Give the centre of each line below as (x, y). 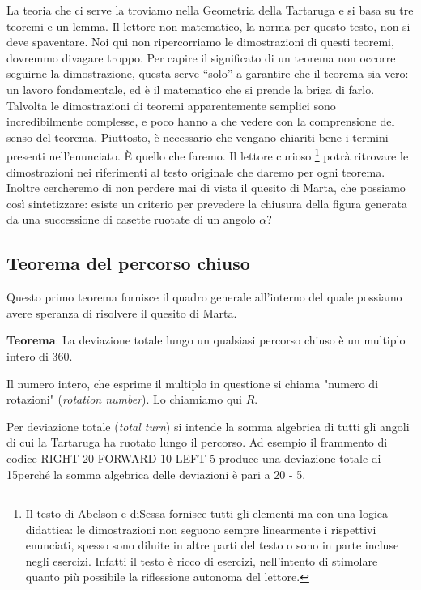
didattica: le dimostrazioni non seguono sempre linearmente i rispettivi (201, 529)
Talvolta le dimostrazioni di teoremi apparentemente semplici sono (171, 105)
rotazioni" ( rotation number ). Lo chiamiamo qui (124, 399)
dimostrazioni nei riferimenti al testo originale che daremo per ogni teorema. (196, 171)
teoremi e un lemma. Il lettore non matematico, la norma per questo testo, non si (208, 26)
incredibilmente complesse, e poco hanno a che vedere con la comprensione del (201, 121)
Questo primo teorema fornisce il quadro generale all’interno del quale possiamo (204, 297)
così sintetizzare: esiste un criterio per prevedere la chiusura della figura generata (207, 203)
